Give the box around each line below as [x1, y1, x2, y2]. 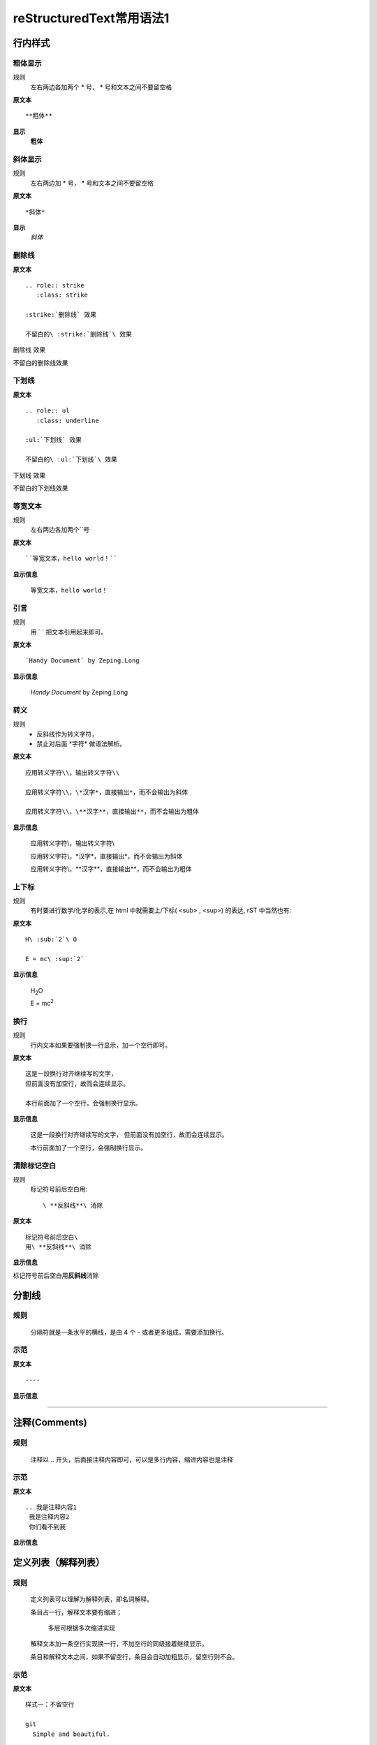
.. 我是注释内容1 [25, 1503, 77, 1511]
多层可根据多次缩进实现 [47, 1624, 115, 1633]
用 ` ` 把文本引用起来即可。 [30, 628, 108, 636]
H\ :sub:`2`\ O [25, 935, 77, 944]
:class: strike [36, 291, 89, 299]
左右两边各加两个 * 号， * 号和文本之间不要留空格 [30, 82, 172, 91]
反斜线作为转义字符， [36, 729, 98, 738]
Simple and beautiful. [32, 1730, 110, 1738]
